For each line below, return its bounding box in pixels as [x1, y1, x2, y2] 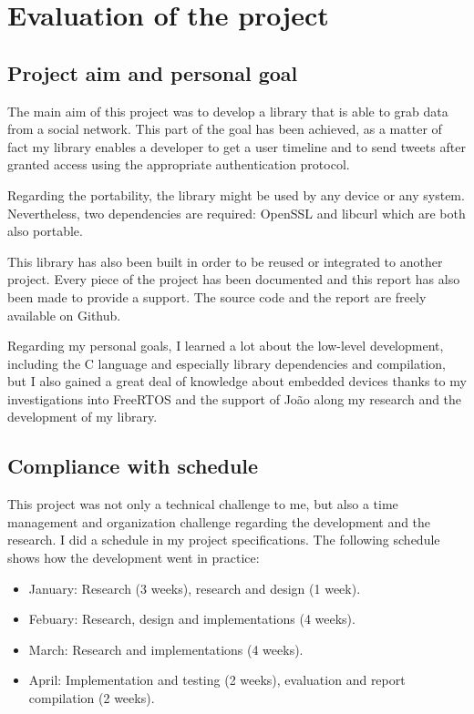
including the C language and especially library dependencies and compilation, [7, 353, 446, 372]
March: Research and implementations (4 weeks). [28, 639, 304, 658]
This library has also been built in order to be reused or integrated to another [7, 251, 443, 270]
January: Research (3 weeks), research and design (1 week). [28, 578, 361, 597]
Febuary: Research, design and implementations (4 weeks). [28, 609, 355, 628]
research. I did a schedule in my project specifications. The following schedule [7, 530, 440, 549]
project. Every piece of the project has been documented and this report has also [7, 270, 460, 289]
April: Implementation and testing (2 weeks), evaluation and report [28, 670, 406, 689]
